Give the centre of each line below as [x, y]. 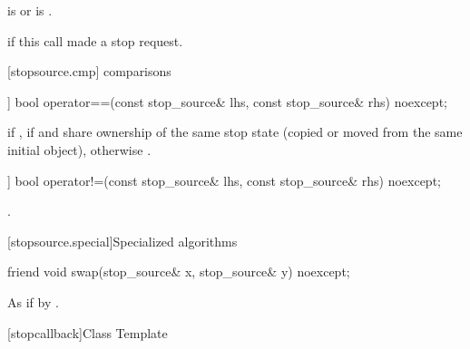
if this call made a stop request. [95, 40]
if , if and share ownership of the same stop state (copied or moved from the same [235, 132]
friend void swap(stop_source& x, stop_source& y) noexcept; [179, 271]
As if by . [33, 301]
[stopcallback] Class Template [88, 332]
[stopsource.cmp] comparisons [89, 71]
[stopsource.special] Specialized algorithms [122, 241]
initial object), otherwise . [79, 149]
